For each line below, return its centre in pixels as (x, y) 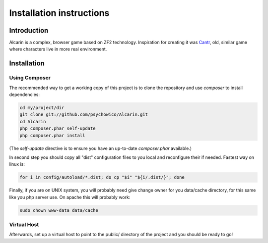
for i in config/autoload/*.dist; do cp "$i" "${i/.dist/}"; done (102, 177)
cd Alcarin (33, 121)
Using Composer (30, 78)
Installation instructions (59, 13)
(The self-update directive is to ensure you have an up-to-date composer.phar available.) (100, 148)
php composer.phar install (52, 135)
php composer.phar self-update (58, 128)
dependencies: (24, 95)
